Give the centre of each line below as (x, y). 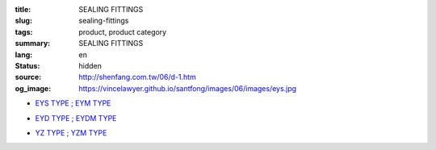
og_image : (33, 88)
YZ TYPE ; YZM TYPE (71, 132)
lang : (24, 54)
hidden (90, 65)
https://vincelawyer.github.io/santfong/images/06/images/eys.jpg (188, 88)
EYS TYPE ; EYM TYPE (73, 103)
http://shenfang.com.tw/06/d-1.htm (138, 77)
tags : (24, 31)
